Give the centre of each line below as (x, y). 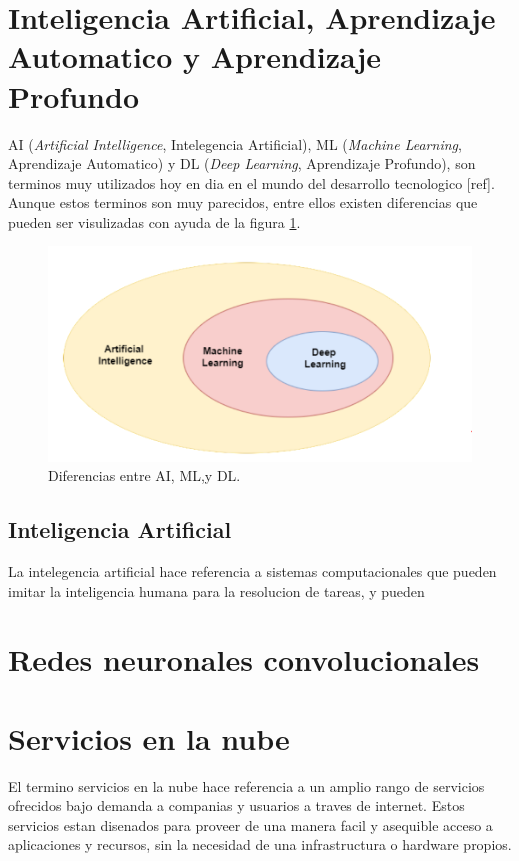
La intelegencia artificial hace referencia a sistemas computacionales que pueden (252, 570)
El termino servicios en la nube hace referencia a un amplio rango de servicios (246, 785)
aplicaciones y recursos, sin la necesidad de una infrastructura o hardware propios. (260, 844)
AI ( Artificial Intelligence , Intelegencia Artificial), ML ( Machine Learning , (235, 143)
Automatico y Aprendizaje (195, 56)
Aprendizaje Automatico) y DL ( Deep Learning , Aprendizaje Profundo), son (242, 163)
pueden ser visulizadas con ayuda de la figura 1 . (154, 221)
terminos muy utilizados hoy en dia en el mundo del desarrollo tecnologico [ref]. (251, 182)
